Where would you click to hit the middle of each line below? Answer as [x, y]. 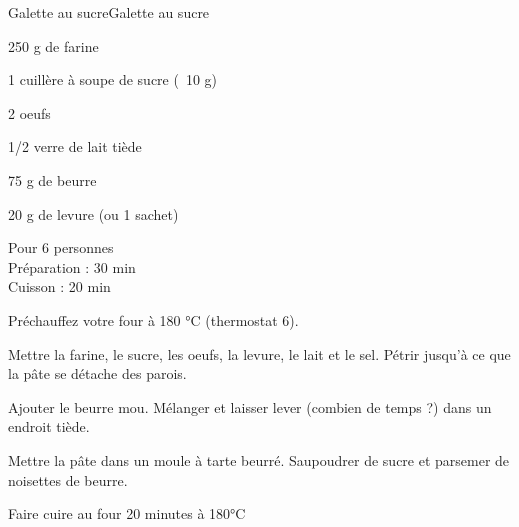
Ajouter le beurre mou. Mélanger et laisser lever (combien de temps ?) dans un [250, 406]
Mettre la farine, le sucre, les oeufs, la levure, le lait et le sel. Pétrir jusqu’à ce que [259, 353]
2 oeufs [29, 112]
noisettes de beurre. [68, 479]
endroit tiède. [49, 426]
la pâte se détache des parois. [97, 373]
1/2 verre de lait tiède [75, 146]
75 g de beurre [52, 179]
